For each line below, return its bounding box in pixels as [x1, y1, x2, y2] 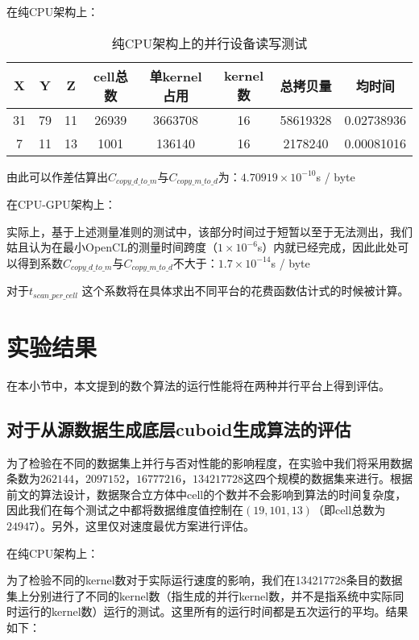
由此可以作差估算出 [6, 168, 108, 185]
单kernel [149, 66, 202, 85]
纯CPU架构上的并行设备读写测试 [111, 33, 308, 52]
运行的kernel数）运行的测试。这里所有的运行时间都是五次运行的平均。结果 [17, 603, 409, 620]
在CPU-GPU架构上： [6, 196, 116, 213]
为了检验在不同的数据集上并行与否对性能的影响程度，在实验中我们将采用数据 [6, 454, 413, 471]
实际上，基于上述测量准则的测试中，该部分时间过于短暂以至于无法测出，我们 [6, 222, 413, 239]
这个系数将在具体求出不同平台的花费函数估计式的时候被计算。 [81, 282, 409, 299]
